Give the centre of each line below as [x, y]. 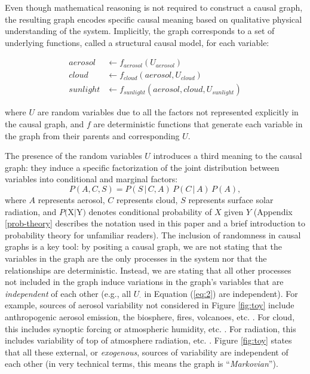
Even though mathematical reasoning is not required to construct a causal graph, [154, 7]
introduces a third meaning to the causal [228, 156]
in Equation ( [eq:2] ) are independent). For [221, 293]
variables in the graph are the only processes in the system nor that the [136, 258]
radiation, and [31, 211]
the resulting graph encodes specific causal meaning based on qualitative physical [154, 19]
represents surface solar [231, 200]
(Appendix [273, 211]
